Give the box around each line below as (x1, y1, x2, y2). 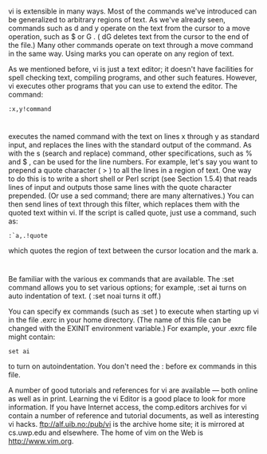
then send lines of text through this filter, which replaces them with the (8, 199, 241, 209)
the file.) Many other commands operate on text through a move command (8, 41, 253, 50)
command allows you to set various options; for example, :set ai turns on (8, 282, 247, 292)
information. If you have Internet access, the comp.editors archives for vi (8, 402, 247, 412)
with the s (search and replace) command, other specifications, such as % (8, 148, 253, 158)
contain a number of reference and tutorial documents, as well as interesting (8, 410, 259, 420)
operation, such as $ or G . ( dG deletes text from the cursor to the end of (8, 32, 249, 41)
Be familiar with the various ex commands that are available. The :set (8, 274, 234, 283)
